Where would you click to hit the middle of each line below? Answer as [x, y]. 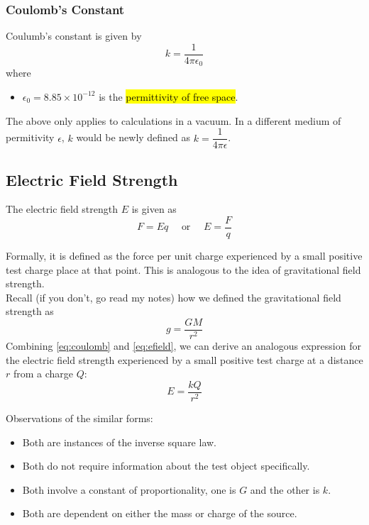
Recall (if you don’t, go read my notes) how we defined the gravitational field [174, 297]
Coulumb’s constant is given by [74, 36]
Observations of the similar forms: [79, 418]
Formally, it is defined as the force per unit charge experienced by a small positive [184, 256]
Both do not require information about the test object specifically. [166, 466]
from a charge [43, 374]
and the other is [285, 489]
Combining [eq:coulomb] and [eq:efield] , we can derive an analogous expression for [183, 346]
